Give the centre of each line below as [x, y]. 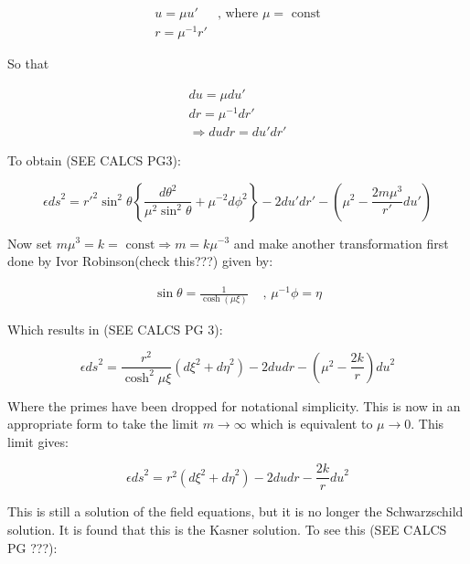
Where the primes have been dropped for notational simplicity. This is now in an [234, 405]
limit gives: [38, 441]
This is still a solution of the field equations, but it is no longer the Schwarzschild [235, 511]
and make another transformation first [341, 243]
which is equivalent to [312, 424]
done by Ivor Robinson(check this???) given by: [140, 261]
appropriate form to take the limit [103, 424]
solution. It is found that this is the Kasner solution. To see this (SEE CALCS [227, 530]
